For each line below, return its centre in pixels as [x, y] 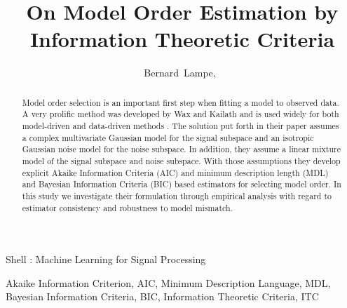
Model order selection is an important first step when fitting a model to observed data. [181, 102]
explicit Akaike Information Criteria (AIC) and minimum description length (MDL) [175, 172]
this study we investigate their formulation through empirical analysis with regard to [177, 195]
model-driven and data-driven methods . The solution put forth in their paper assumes [181, 126]
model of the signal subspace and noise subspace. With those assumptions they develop [181, 160]
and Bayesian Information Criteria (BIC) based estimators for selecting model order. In [182, 184]
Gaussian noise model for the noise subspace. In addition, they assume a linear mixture [181, 149]
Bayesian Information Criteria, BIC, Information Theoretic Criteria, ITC [162, 296]
